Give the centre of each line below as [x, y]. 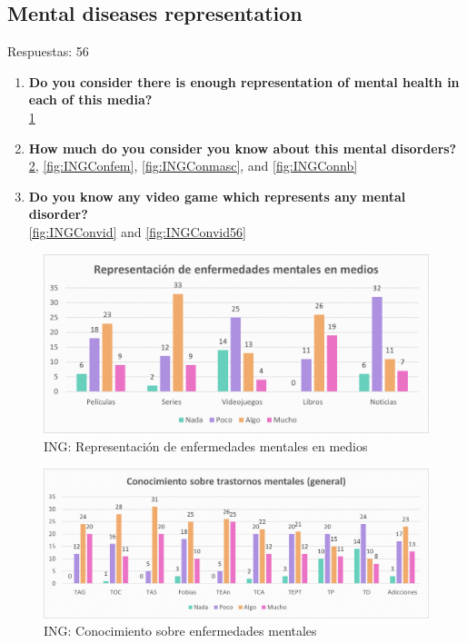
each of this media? [90, 99]
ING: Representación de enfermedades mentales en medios [206, 446]
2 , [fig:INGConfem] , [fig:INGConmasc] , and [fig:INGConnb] [193, 166]
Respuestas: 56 [48, 51]
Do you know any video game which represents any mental [217, 196]
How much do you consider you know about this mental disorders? [243, 148]
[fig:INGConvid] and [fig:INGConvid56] [137, 231]
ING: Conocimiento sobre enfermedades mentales [180, 631]
